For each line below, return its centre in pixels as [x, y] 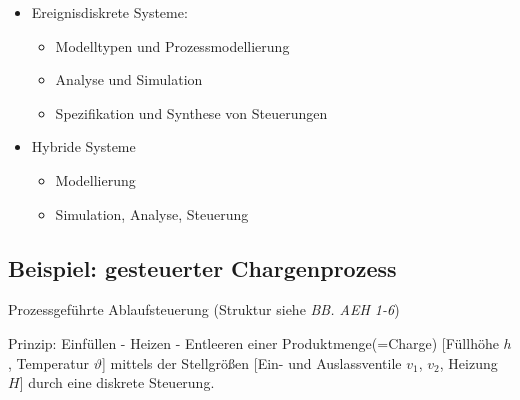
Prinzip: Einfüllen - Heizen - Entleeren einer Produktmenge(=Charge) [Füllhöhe [253, 342]
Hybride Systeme [83, 146]
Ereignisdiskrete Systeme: [109, 12]
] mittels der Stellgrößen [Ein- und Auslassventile [251, 362]
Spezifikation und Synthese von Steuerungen [191, 112]
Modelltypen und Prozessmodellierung [172, 45]
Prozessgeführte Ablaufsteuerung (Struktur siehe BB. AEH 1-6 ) [204, 309]
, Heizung [468, 362]
